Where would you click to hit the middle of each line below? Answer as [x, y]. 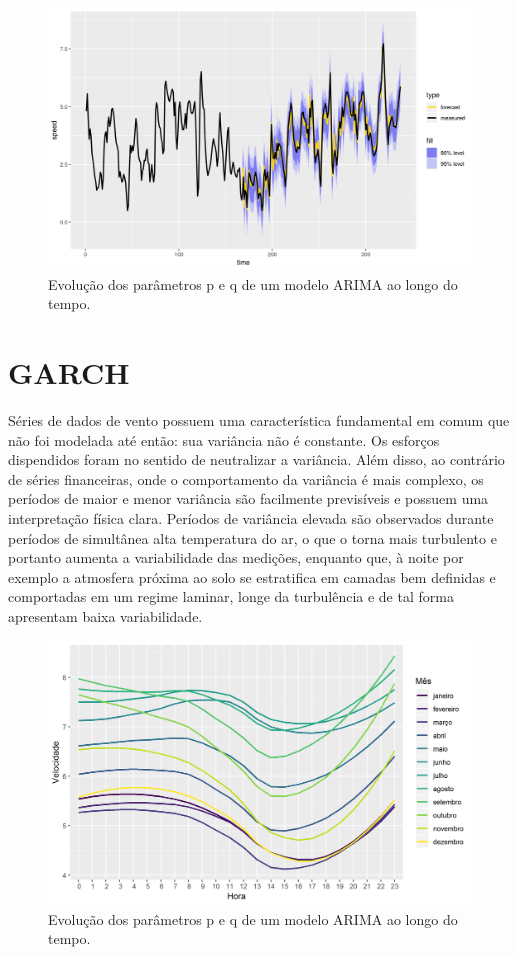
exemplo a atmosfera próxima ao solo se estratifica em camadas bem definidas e [252, 576]
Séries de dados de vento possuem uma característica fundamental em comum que [259, 420]
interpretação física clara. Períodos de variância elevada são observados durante [251, 517]
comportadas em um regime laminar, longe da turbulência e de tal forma [231, 596]
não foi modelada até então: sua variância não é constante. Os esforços [224, 439]
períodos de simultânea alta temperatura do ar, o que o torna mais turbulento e [252, 537]
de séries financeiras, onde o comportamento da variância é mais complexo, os [246, 478]
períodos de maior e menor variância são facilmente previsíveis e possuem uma [248, 498]
